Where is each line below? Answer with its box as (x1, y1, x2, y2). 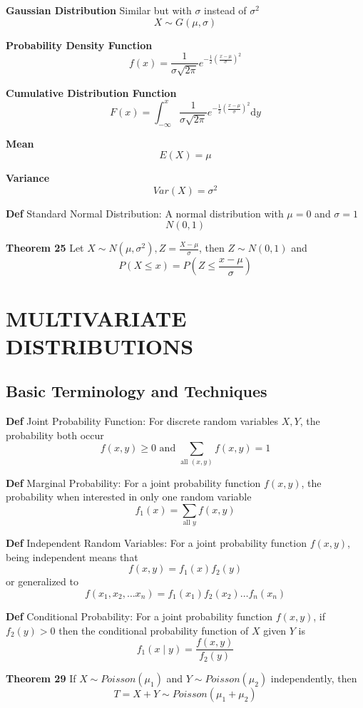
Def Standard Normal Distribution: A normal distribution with (6, 205, 284, 220)
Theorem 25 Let (6, 240, 84, 255)
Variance (6, 170, 50, 185)
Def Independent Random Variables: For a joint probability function (6, 535, 307, 550)
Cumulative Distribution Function (6, 85, 177, 100)
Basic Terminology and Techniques (6, 380, 267, 402)
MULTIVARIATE (6, 303, 187, 332)
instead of (204, 3, 247, 17)
